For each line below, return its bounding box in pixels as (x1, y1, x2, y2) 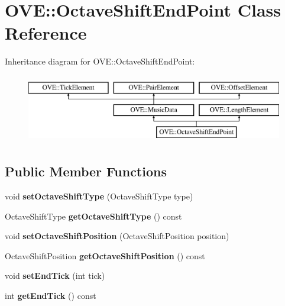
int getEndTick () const (5, 289, 96, 302)
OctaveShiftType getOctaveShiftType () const (5, 210, 182, 222)
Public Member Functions (5, 162, 167, 181)
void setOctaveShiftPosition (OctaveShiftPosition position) (5, 230, 229, 242)
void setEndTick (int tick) (5, 269, 105, 282)
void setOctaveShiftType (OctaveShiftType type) (5, 190, 193, 202)
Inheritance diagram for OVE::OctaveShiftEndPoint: (5, 55, 195, 67)
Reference (5, 21, 87, 45)
